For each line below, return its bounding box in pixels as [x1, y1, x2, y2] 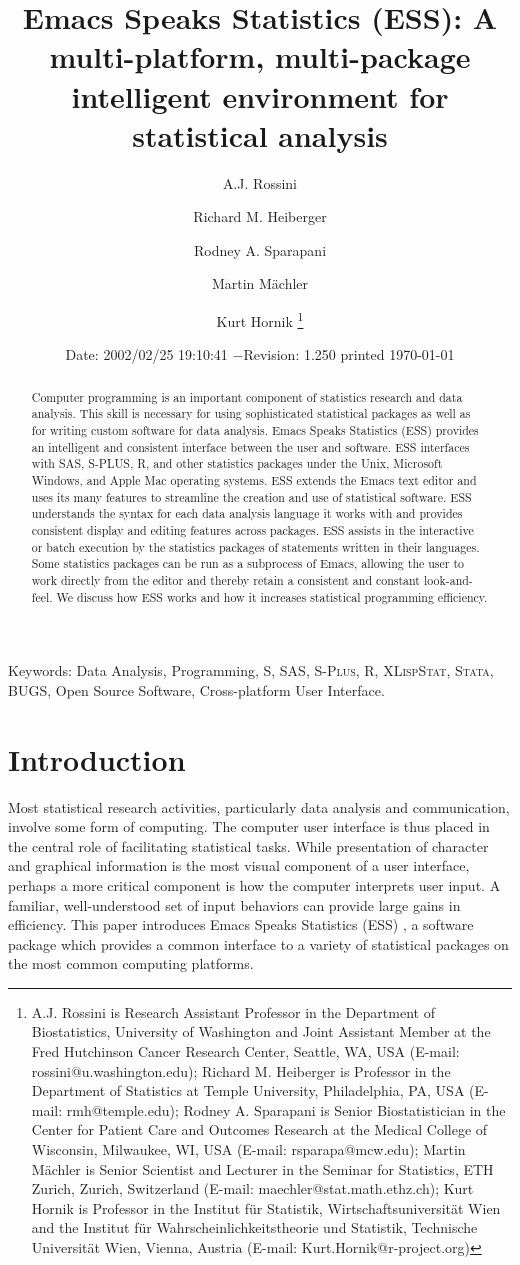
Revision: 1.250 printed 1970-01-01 [243, 344, 455, 365]
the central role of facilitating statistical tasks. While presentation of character [8, 835, 489, 856]
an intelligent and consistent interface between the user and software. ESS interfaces [31, 438, 470, 455]
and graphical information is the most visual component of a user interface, [8, 855, 470, 876]
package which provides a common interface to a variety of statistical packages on [8, 933, 509, 954]
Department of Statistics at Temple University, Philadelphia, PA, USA [31, 1080, 465, 1101]
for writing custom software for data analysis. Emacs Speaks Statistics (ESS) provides [31, 422, 479, 439]
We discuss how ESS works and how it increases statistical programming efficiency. [56, 588, 488, 605]
